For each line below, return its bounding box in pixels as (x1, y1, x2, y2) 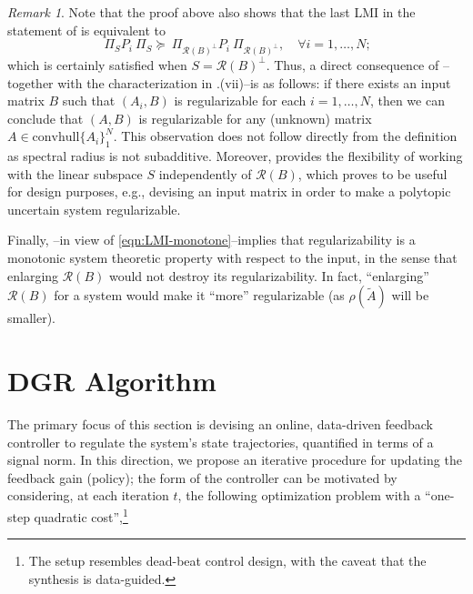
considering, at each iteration (7, 486, 169, 505)
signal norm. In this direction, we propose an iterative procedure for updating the (7, 450, 462, 469)
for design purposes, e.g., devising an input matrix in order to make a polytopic (7, 182, 451, 201)
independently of (158, 164, 252, 183)
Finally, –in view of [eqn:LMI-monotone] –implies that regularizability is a (7, 230, 416, 249)
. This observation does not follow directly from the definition (113, 126, 458, 146)
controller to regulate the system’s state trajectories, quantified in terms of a (7, 432, 434, 451)
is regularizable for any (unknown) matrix (138, 108, 372, 127)
